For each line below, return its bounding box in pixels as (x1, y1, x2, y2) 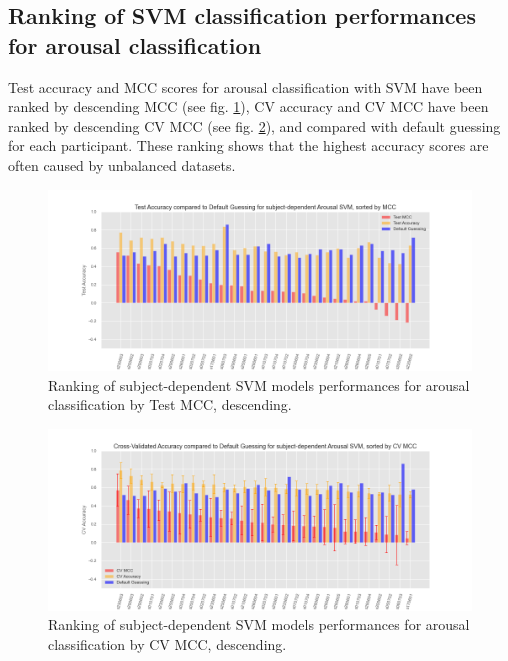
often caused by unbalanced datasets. (8, 154, 236, 175)
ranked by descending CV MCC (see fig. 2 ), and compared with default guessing (8, 115, 501, 136)
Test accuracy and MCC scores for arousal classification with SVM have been (8, 76, 483, 97)
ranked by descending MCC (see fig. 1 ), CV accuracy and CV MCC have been (8, 96, 489, 117)
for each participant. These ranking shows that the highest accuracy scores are (8, 135, 489, 156)
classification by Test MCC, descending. (48, 394, 292, 415)
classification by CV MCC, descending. (48, 633, 287, 654)
